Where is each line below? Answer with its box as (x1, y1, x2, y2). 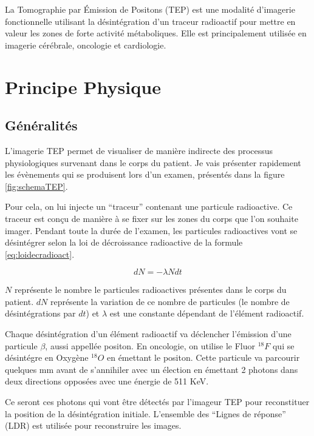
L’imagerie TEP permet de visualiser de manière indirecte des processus (5, 144, 273, 156)
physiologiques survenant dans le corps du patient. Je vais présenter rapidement (5, 156, 301, 169)
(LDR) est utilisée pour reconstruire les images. (5, 419, 182, 432)
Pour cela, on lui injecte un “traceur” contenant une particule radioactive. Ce (5, 200, 293, 213)
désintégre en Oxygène (5, 351, 89, 364)
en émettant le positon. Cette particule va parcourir (106, 351, 300, 364)
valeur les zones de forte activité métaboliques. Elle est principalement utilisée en (5, 27, 307, 39)
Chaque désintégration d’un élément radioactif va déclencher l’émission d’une (5, 327, 292, 340)
